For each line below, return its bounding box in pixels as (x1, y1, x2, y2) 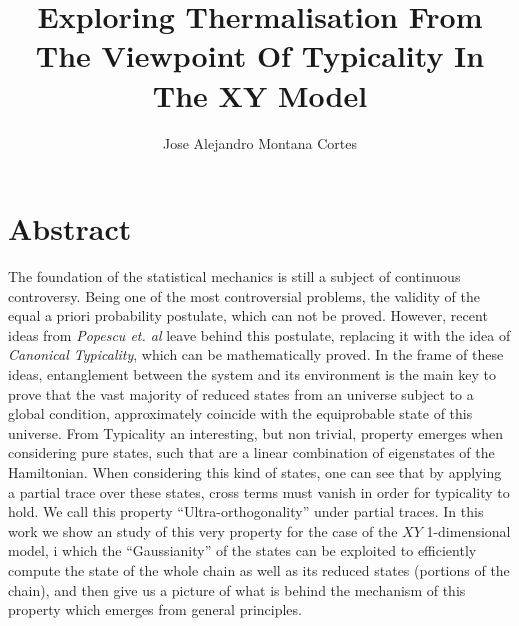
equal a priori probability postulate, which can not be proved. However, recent (8, 305, 488, 326)
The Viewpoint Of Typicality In (35, 35, 485, 76)
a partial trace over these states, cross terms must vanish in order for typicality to (8, 481, 510, 502)
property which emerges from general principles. (8, 599, 302, 620)
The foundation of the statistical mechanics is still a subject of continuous (8, 266, 461, 287)
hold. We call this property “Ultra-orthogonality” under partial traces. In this (8, 501, 484, 522)
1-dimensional (426, 520, 511, 541)
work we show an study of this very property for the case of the (8, 520, 398, 541)
